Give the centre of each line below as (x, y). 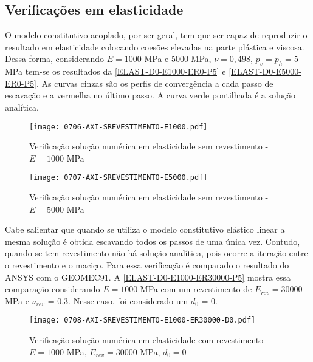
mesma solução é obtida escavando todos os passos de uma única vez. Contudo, (153, 241)
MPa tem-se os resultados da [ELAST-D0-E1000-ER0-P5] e (115, 71)
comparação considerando (53, 289)
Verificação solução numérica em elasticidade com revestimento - (149, 340)
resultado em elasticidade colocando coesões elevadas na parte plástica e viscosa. (155, 46)
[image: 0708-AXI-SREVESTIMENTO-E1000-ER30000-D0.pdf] (143, 320)
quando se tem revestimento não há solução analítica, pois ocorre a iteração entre (156, 253)
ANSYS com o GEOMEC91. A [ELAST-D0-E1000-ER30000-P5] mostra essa (148, 277)
